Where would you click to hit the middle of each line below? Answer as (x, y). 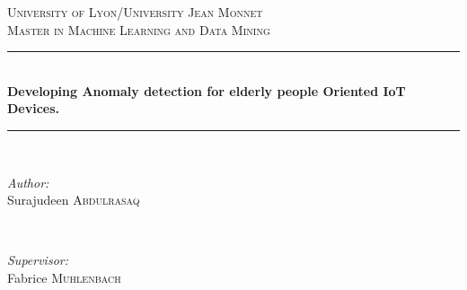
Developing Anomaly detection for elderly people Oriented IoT (207, 90)
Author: (28, 182)
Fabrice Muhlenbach (64, 277)
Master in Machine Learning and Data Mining (139, 29)
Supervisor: (38, 260)
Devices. (34, 108)
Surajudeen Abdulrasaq (74, 200)
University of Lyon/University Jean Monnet (135, 12)
